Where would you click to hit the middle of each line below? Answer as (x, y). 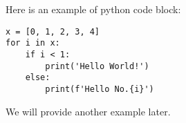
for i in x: (33, 43)
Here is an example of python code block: (93, 9)
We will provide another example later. (88, 111)
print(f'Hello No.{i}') (100, 89)
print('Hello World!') (97, 66)
